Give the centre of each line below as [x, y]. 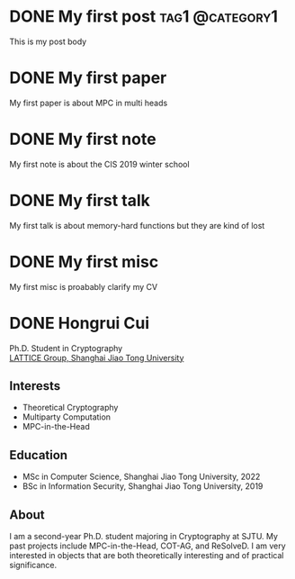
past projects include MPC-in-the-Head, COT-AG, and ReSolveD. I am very [147, 546]
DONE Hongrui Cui [80, 323]
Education [39, 455]
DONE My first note [83, 139]
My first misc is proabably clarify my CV [84, 286]
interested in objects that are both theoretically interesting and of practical [147, 556]
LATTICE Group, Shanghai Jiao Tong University [97, 357]
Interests [35, 386]
